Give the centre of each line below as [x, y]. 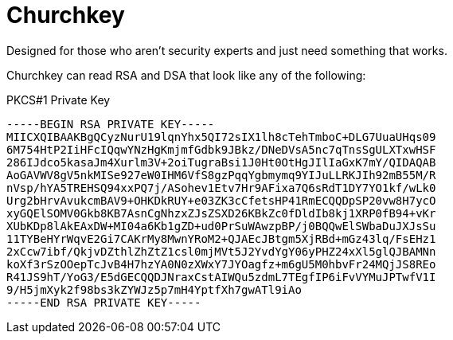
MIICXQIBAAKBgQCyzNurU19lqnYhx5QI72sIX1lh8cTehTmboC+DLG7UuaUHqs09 [221, 137]
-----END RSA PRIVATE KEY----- [104, 302]
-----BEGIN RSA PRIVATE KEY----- [111, 124]
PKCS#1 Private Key [59, 100]
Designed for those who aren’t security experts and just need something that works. [227, 50]
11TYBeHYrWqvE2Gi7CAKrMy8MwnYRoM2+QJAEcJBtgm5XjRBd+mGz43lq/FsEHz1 [221, 238]
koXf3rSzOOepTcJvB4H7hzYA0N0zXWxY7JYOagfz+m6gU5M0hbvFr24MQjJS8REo [221, 264]
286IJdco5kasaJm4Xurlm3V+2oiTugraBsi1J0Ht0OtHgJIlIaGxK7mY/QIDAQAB [221, 162]
